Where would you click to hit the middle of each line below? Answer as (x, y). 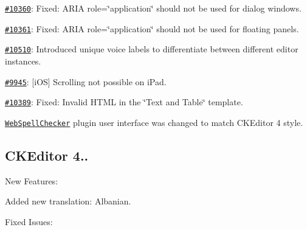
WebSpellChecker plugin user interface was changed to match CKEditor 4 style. (154, 122)
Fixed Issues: (29, 221)
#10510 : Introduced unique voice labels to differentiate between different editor (152, 49)
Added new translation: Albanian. (68, 201)
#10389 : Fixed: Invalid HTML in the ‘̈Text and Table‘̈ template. (124, 102)
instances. (23, 61)
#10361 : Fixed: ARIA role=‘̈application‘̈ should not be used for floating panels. (152, 28)
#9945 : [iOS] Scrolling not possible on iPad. (86, 81)
